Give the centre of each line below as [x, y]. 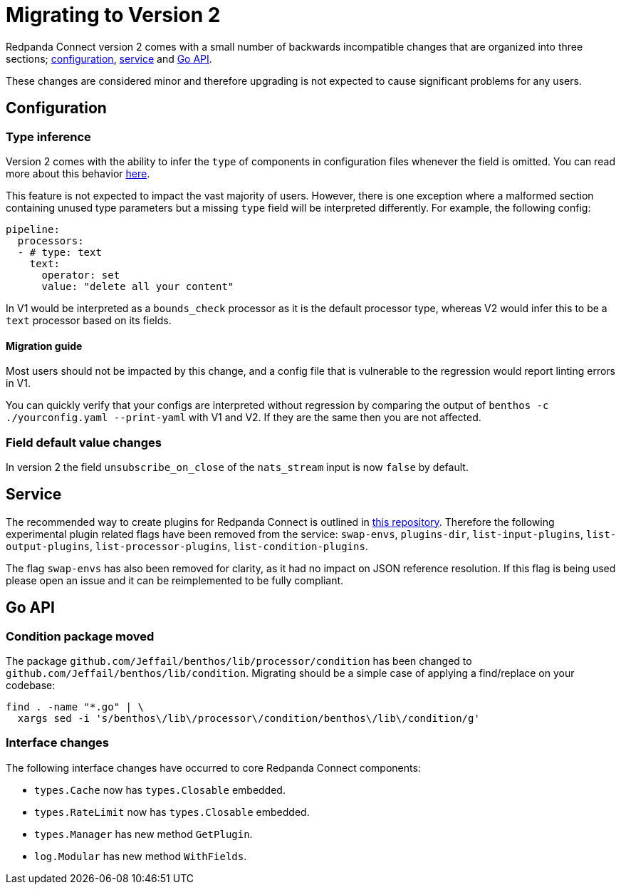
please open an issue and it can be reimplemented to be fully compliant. [175, 580]
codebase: [31, 685]
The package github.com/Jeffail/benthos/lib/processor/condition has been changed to [239, 661]
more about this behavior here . [78, 173]
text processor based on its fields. [89, 320]
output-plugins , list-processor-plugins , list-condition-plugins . [187, 546]
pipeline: [33, 229]
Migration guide [44, 346]
